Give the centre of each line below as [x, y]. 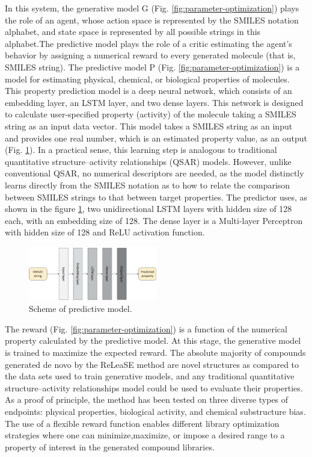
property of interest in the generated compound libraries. [110, 446]
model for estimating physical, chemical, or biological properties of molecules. [147, 79]
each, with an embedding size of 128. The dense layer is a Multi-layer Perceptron [154, 220]
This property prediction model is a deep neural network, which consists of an [148, 91]
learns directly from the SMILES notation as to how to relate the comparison [148, 185]
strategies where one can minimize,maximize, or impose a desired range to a [145, 435]
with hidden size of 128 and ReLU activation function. [105, 232]
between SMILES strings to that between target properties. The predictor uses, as [156, 197]
